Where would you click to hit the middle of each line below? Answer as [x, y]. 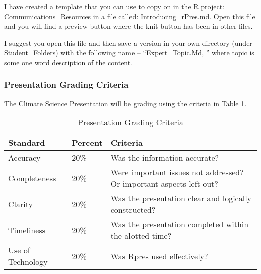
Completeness [32, 178]
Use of [19, 250]
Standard [27, 143]
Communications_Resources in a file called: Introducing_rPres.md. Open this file [130, 16]
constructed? [133, 210]
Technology [28, 262]
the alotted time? [141, 236]
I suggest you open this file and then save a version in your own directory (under [128, 42]
